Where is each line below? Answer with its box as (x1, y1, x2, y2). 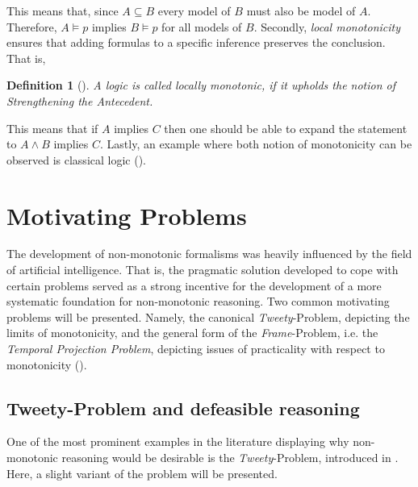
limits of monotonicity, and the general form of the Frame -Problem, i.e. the (6, 324, 378, 341)
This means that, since (6, 2, 119, 19)
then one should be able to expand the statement (164, 119, 408, 136)
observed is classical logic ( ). (6, 151, 146, 168)
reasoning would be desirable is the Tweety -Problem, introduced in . (61, 449, 399, 466)
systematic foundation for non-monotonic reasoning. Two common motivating (6, 293, 390, 310)
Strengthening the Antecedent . (6, 92, 153, 109)
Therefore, (6, 18, 57, 35)
